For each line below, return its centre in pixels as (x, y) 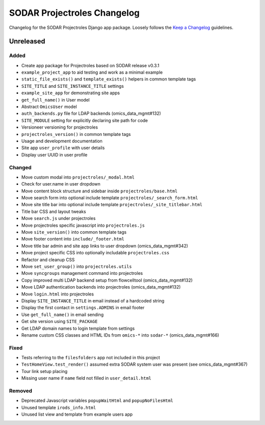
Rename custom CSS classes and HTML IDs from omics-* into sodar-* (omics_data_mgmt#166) (120, 335)
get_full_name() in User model (55, 100)
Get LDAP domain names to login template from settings (78, 328)
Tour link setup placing (44, 371)
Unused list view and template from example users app (77, 414)
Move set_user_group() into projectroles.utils (77, 266)
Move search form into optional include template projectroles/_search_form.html (110, 198)
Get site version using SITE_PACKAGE (59, 321)
